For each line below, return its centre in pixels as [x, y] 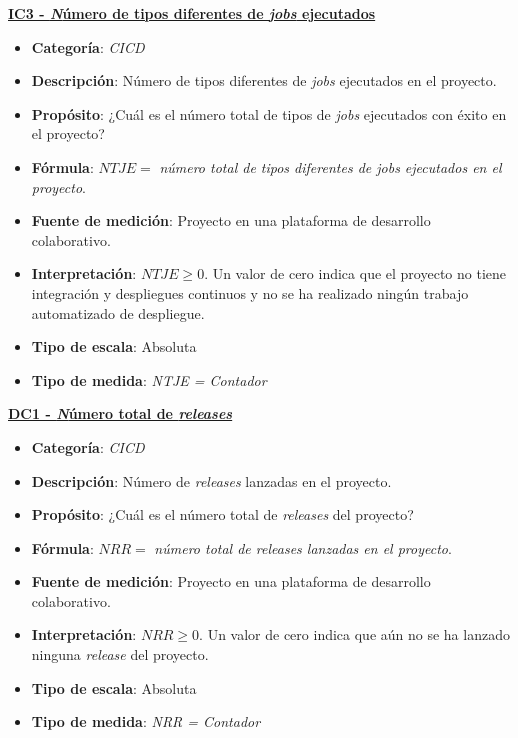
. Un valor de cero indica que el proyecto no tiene [355, 273]
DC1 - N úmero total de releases [120, 413]
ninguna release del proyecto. [120, 654]
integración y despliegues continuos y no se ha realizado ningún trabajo [250, 292]
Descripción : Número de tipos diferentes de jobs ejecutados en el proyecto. [264, 80]
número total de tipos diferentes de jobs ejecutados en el [330, 166]
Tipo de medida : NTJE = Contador [149, 379]
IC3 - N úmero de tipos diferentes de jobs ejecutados [192, 13]
